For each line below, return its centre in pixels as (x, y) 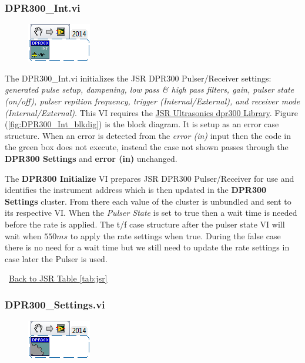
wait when (23, 235)
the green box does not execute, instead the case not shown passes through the (147, 147)
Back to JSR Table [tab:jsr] (58, 278)
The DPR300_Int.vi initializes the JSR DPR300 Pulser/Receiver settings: (138, 78)
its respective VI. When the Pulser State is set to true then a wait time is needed (151, 213)
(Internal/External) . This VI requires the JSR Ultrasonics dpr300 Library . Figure (151, 112)
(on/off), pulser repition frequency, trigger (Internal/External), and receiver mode (152, 101)
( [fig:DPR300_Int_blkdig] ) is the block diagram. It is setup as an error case (142, 124)
